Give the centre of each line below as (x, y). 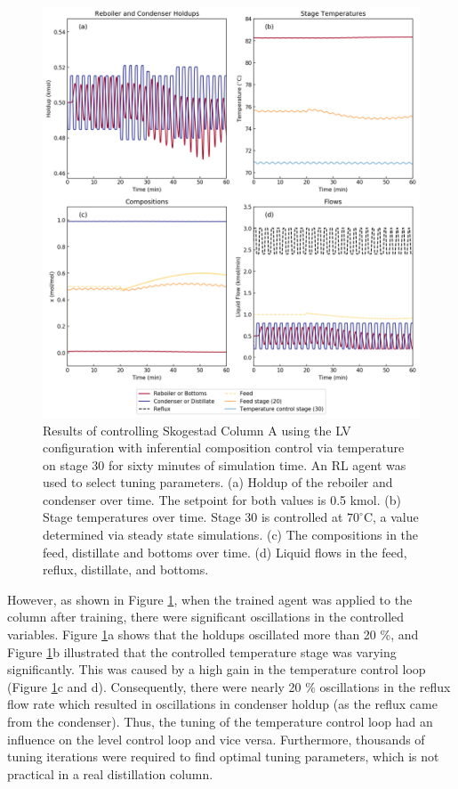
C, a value (391, 517)
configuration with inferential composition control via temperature (224, 447)
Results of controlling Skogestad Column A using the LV (197, 430)
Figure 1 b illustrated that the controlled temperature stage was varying (202, 651)
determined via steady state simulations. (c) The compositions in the (231, 535)
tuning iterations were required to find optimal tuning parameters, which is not (223, 756)
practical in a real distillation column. (110, 773)
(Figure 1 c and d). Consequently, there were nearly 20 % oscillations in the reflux (229, 686)
